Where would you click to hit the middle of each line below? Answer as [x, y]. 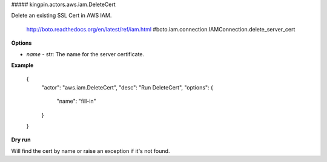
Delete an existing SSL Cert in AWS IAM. [61, 16]
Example [22, 65]
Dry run [21, 140]
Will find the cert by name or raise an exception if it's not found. [91, 151]
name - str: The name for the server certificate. [85, 54]
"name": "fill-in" [76, 101]
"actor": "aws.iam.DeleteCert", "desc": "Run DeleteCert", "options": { [127, 87]
